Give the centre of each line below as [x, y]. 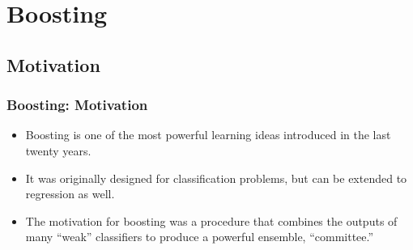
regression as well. [70, 194]
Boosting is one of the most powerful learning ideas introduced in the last [208, 135]
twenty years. [58, 150]
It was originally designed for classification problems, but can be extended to [216, 178]
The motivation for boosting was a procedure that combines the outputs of [211, 220]
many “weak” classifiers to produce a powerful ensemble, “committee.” [200, 237]
